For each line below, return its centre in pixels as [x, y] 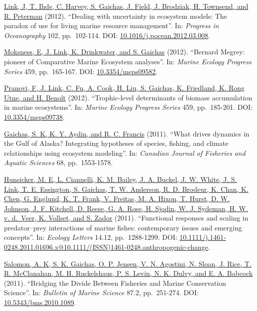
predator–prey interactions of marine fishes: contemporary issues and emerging [123, 227]
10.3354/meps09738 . [34, 116]
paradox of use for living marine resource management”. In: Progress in [111, 25]
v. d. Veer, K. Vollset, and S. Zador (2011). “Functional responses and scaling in [126, 218]
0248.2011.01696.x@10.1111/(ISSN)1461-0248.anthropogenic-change [106, 247]
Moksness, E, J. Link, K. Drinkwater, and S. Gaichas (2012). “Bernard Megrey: [125, 52]
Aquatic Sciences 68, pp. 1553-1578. [59, 162]
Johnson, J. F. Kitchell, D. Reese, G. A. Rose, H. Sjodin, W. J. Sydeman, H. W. [126, 208]
